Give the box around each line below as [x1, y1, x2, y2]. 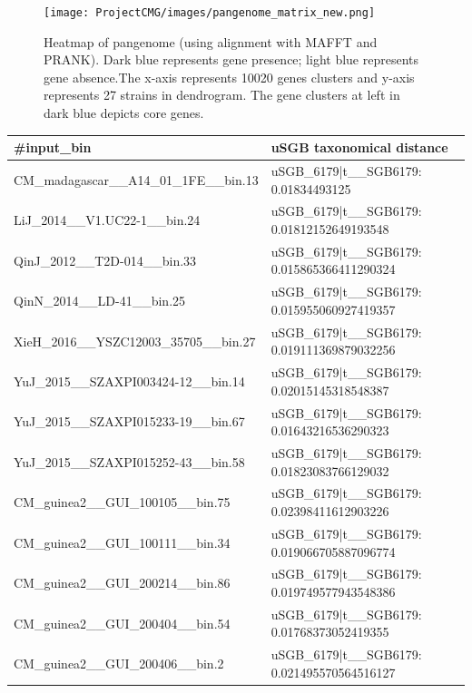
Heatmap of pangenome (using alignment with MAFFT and [44, 32, 378, 51]
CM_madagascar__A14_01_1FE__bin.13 [14, 170, 259, 189]
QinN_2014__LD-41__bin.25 [14, 291, 186, 310]
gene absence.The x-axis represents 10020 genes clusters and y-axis [44, 67, 415, 86]
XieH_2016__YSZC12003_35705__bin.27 [14, 331, 256, 350]
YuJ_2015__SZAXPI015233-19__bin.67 [14, 412, 245, 431]
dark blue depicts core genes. [44, 103, 204, 122]
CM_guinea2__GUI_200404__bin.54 [14, 613, 231, 632]
